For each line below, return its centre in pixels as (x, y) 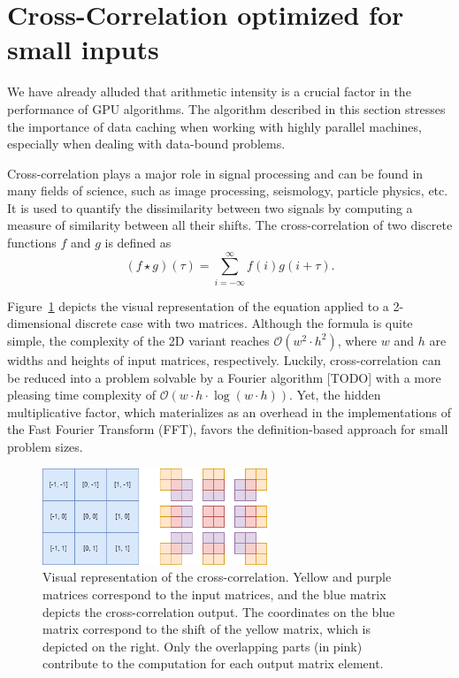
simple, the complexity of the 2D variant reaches (138, 340)
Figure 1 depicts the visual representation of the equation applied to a (198, 305)
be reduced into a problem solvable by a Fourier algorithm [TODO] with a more (224, 377)
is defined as (138, 243)
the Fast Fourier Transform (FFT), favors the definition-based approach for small (228, 429)
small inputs (83, 49)
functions (32, 243)
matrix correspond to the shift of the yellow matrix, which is (207, 629)
